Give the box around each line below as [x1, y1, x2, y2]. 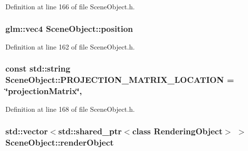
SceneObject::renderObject [5, 136, 114, 148]
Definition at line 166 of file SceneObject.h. [5, 1, 135, 11]
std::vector [5, 125, 48, 137]
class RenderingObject [132, 125, 223, 137]
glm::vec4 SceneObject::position [5, 22, 133, 34]
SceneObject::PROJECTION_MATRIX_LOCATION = [5, 74, 234, 86]
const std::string [5, 62, 71, 75]
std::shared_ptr [58, 125, 122, 137]
